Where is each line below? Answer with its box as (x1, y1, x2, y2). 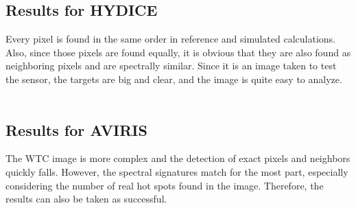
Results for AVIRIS (5, 119, 147, 140)
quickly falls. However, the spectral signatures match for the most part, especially (5, 164, 348, 178)
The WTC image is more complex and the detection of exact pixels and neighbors (5, 151, 351, 165)
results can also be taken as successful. (5, 192, 167, 206)
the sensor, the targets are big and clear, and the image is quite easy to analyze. (5, 71, 342, 86)
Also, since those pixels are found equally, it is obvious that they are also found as (5, 45, 351, 59)
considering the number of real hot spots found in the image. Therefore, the (5, 178, 324, 192)
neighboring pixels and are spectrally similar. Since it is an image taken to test (5, 58, 337, 73)
